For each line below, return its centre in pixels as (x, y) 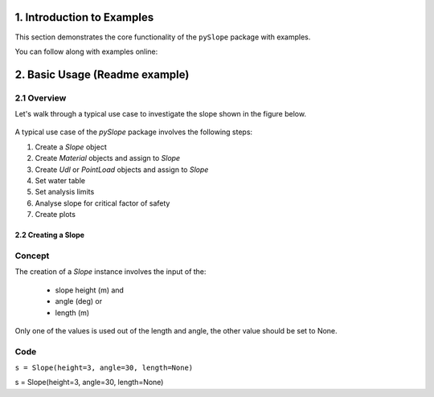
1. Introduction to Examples (84, 17)
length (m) (72, 313)
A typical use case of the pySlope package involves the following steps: (134, 132)
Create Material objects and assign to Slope (108, 158)
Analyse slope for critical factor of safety (102, 203)
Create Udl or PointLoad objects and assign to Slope (122, 170)
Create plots (55, 215)
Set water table (60, 181)
